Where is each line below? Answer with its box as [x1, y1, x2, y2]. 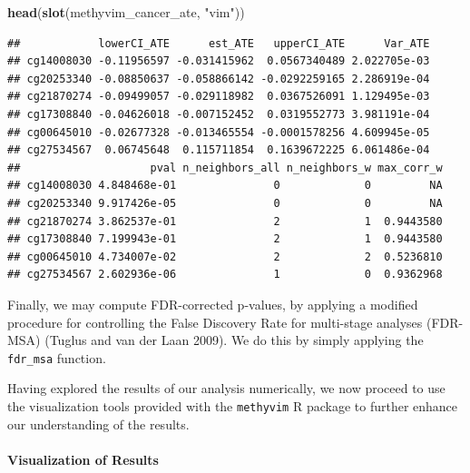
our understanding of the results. [7, 414, 190, 433]
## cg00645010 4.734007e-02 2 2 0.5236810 [7, 250, 443, 263]
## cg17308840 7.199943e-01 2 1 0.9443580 [7, 232, 443, 246]
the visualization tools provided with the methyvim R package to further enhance [7, 396, 458, 415]
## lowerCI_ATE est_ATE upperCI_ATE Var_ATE [7, 36, 430, 50]
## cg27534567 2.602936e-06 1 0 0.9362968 [7, 268, 443, 281]
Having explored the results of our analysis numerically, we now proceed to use [7, 379, 446, 398]
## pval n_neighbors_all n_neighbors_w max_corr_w [7, 161, 443, 174]
